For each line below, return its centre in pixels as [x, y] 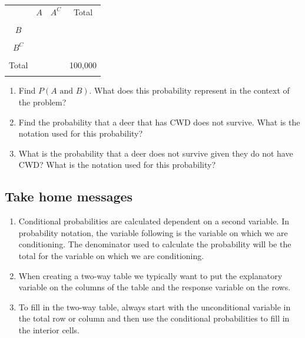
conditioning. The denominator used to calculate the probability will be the [155, 244]
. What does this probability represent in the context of [189, 90]
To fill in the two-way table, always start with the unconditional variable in [155, 306]
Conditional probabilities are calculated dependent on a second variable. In [154, 221]
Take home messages [69, 196]
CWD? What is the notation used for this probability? [117, 165]
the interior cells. [49, 329]
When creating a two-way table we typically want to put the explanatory [150, 275]
